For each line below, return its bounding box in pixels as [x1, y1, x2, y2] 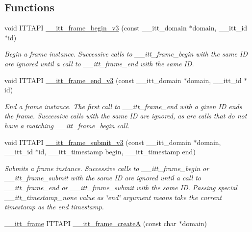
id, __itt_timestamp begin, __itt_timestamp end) [38, 146, 196, 157]
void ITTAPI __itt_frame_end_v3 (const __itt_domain [4, 75, 181, 85]
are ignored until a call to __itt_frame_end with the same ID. [4, 58, 194, 68]
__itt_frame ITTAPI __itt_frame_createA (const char [4, 218, 176, 228]
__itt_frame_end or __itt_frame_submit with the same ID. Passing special [4, 182, 237, 192]
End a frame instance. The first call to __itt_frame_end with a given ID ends [4, 101, 242, 111]
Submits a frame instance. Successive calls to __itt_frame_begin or [4, 163, 209, 173]
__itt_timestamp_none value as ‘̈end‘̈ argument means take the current [4, 192, 222, 202]
